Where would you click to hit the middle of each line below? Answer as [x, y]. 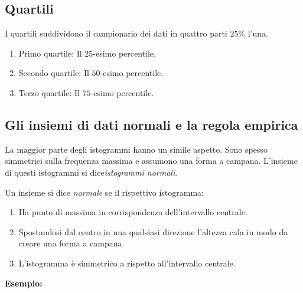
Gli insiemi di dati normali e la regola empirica [151, 124]
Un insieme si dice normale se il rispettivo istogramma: [104, 192]
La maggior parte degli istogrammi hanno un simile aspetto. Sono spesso [136, 149]
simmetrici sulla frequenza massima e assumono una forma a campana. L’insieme [151, 161]
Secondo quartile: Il [54, 73]
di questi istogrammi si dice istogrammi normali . [91, 172]
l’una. [258, 33]
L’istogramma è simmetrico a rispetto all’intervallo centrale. [127, 263]
